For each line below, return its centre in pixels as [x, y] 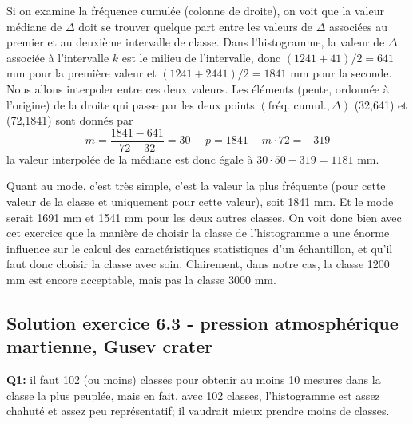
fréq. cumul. [297, 106]
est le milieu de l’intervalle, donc [201, 57]
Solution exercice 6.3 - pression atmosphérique [203, 322]
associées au [359, 26]
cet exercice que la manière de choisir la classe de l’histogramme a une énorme [198, 233]
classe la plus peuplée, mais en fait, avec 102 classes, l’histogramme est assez [193, 395]
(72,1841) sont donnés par [70, 120]
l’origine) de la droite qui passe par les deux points [131, 104]
